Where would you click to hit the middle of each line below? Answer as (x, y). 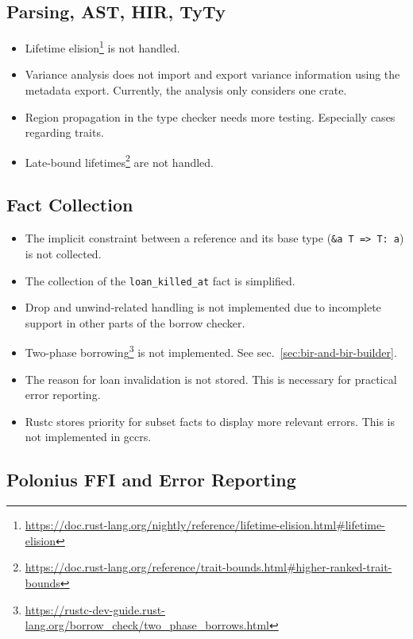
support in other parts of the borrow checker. (135, 322)
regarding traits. (64, 132)
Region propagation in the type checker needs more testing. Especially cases (210, 116)
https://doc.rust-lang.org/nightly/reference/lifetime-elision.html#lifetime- (205, 525)
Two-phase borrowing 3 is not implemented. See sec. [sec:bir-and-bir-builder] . (211, 351)
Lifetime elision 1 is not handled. (102, 46)
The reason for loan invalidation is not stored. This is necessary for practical (211, 379)
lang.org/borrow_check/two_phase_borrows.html (147, 625)
